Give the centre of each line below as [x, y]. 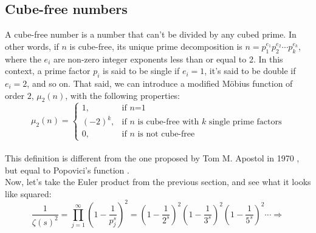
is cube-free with [168, 122]
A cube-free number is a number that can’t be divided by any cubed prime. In [151, 34]
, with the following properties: [123, 95]
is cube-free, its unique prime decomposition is [156, 46]
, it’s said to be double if [250, 71]
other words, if [32, 46]
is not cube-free [166, 134]
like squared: [28, 193]
